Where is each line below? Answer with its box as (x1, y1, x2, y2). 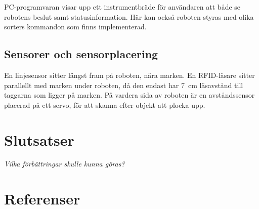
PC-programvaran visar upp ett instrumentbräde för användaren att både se (4, 2, 241, 12)
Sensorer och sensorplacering (4, 46, 158, 62)
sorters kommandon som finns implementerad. (4, 21, 147, 32)
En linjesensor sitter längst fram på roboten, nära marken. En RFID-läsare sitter (4, 69, 255, 80)
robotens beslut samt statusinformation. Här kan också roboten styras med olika (4, 11, 254, 22)
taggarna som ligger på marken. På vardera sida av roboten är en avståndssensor (4, 90, 255, 100)
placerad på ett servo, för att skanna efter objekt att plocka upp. (4, 99, 205, 110)
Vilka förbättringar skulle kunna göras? (4, 158, 125, 169)
